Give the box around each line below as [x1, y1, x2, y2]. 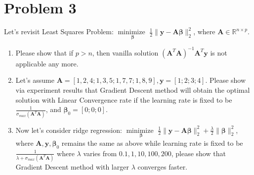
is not [210, 47, 227, 58]
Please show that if [15, 47, 74, 58]
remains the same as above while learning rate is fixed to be [61, 137, 243, 148]
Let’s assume [15, 75, 54, 85]
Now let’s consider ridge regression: [15, 124, 122, 135]
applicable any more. [15, 58, 79, 68]
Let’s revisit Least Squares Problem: [4, 26, 114, 37]
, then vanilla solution [92, 47, 159, 58]
